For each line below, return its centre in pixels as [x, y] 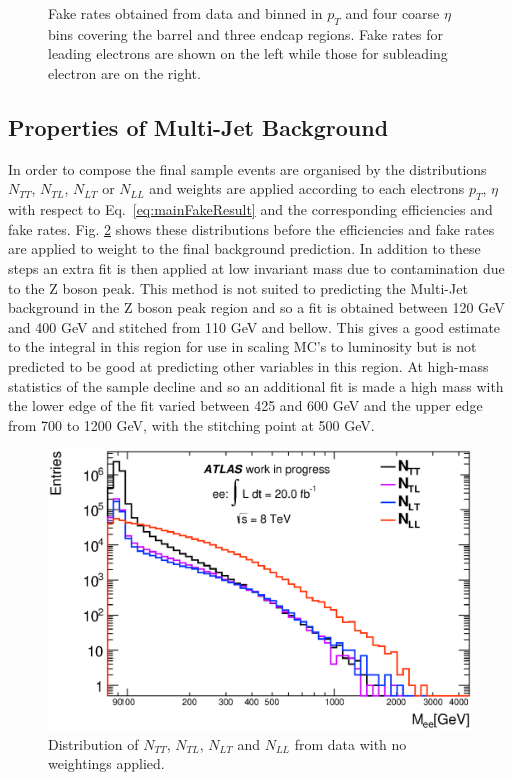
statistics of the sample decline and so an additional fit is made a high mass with [256, 385]
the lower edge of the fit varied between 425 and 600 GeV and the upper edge [245, 405]
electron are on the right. [124, 72]
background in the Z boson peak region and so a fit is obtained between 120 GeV [256, 307]
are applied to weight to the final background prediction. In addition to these [244, 248]
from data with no [350, 743]
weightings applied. [106, 763]
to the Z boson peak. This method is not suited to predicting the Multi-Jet [238, 287]
